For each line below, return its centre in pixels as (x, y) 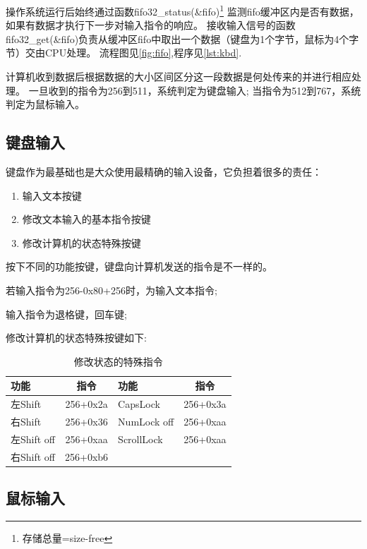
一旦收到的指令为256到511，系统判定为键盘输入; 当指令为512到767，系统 (195, 90)
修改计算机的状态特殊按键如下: (76, 338)
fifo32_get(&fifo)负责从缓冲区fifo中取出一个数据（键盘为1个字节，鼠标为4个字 (182, 38)
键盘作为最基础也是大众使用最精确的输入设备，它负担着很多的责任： (164, 172)
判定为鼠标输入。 (45, 104)
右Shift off (33, 456)
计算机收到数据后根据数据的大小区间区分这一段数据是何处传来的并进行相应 (179, 77)
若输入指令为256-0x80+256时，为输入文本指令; (112, 290)
